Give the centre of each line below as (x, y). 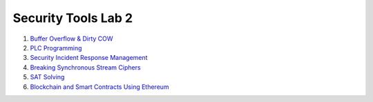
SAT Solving (47, 77)
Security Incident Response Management (89, 58)
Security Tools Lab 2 (73, 18)
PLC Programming (56, 48)
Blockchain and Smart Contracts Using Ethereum (99, 87)
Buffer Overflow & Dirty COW (71, 39)
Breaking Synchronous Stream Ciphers (85, 67)
